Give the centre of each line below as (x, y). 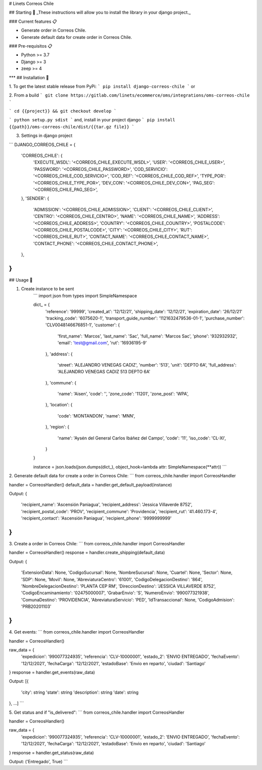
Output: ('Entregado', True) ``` (38, 761)
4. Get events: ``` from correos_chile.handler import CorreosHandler (77, 632)
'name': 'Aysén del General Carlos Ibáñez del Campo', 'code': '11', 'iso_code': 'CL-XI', (142, 438)
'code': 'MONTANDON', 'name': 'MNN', (96, 416)
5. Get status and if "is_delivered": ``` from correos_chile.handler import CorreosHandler (97, 712)
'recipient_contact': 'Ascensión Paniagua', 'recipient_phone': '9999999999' (96, 518)
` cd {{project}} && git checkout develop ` (63, 111)
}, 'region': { (57, 427)
